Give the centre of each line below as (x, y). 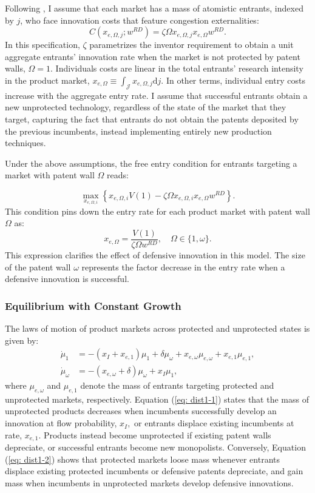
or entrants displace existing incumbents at (214, 423)
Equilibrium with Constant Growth (93, 305)
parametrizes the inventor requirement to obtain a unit (191, 45)
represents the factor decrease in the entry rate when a (183, 267)
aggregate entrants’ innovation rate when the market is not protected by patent (153, 56)
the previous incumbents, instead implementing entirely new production (138, 131)
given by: (22, 340)
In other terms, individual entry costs (235, 80)
